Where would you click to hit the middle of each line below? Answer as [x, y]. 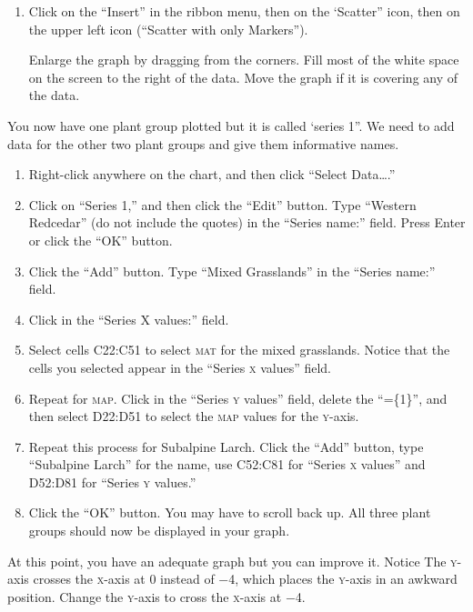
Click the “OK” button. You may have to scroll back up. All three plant [230, 512]
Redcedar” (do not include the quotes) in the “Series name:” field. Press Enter [247, 222]
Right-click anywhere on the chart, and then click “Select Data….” [212, 174]
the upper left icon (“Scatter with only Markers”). [168, 29]
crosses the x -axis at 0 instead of [124, 579]
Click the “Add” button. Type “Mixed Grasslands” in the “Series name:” [232, 271]
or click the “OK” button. [101, 240]
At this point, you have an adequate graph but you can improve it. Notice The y [232, 561]
